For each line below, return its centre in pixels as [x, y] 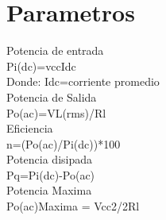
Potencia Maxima [49, 190]
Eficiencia [30, 128]
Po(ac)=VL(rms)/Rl [56, 112]
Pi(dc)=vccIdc [41, 66]
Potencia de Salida [52, 96]
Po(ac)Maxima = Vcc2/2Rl [73, 206]
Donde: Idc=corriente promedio [83, 81]
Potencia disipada [50, 159]
